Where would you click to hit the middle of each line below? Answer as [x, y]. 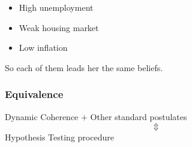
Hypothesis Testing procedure [59, 137]
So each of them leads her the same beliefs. [84, 67]
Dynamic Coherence [42, 116]
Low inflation [43, 48]
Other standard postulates [139, 116]
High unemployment [56, 7]
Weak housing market [59, 27]
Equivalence [34, 94]
